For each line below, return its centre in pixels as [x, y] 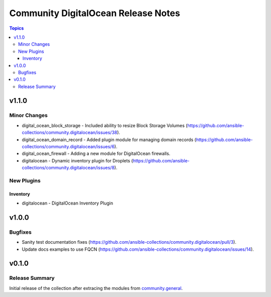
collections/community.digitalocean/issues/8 [68, 168]
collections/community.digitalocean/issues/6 [68, 146]
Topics [17, 28]
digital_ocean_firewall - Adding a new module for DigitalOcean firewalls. [96, 154]
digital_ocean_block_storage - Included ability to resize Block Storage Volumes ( [105, 125]
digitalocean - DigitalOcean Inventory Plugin [67, 203]
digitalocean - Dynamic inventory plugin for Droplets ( [77, 160]
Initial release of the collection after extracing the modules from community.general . [96, 288]
